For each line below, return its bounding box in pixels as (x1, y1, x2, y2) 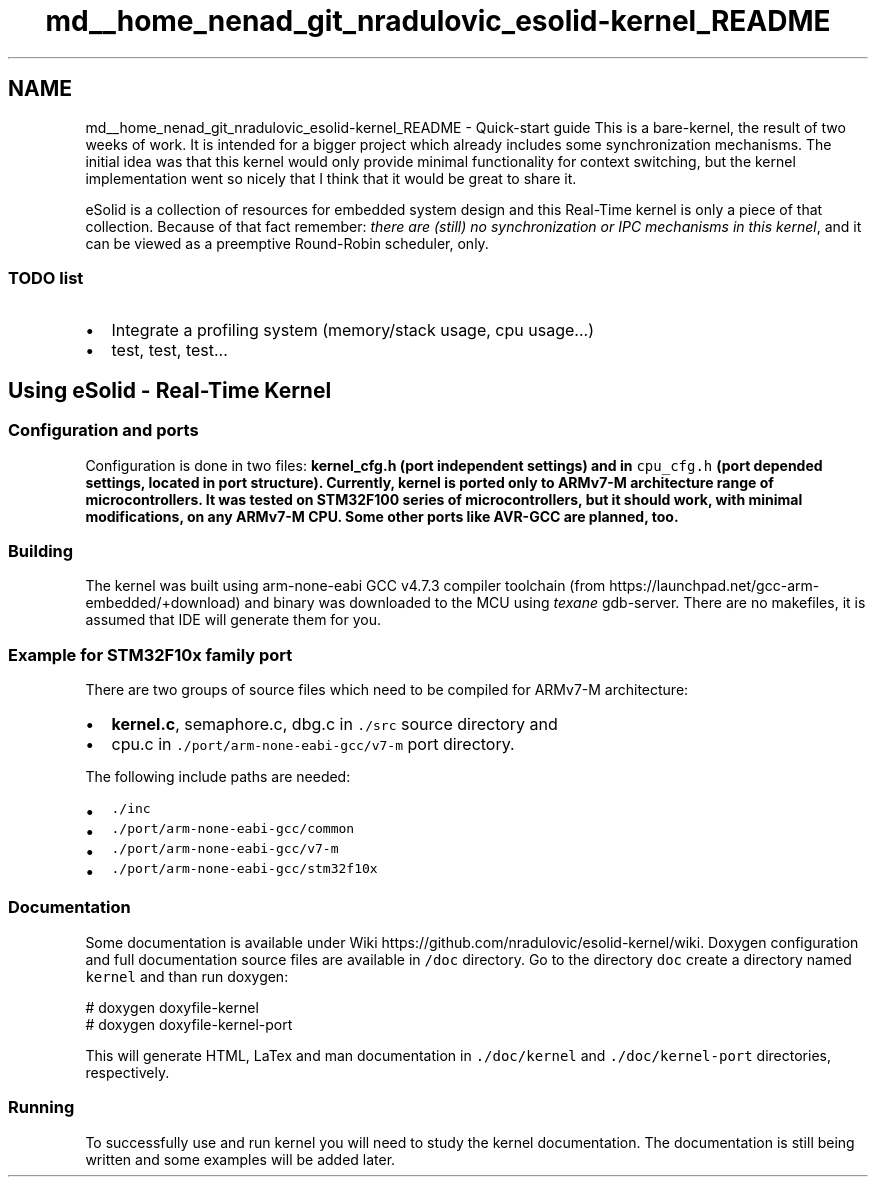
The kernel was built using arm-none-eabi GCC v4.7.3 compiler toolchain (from (85, 577, 606, 595)
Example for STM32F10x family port (8, 644, 293, 665)
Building (8, 540, 74, 561)
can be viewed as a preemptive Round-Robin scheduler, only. (85, 234, 489, 252)
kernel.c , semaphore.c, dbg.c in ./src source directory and (111, 714, 558, 735)
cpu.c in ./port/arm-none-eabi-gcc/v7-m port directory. (111, 734, 515, 755)
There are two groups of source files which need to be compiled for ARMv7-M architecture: (85, 681, 689, 699)
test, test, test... (111, 340, 228, 361)
